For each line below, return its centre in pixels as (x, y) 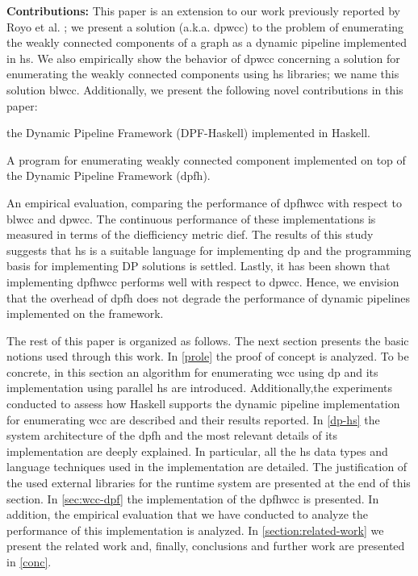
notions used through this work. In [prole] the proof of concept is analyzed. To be (208, 356)
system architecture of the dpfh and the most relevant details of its (172, 435)
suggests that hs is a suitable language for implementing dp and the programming (209, 250)
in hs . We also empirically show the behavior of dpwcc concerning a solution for (203, 58)
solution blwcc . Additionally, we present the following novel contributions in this (205, 89)
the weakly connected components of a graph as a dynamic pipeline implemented (207, 42)
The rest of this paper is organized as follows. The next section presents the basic (208, 340)
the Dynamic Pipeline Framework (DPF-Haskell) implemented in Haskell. (188, 133)
